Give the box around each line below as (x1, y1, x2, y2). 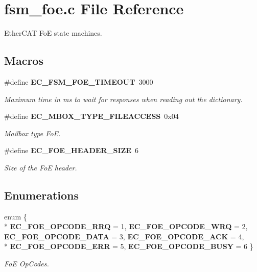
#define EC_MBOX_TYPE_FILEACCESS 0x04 (4, 111, 179, 121)
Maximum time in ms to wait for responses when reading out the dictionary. (4, 93, 243, 104)
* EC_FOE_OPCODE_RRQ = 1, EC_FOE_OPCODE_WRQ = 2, (4, 221, 248, 232)
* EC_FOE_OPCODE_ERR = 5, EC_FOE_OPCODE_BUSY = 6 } (4, 241, 253, 252)
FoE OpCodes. (4, 258, 49, 269)
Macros (4, 53, 43, 68)
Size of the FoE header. (4, 162, 77, 172)
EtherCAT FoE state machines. (4, 28, 102, 38)
